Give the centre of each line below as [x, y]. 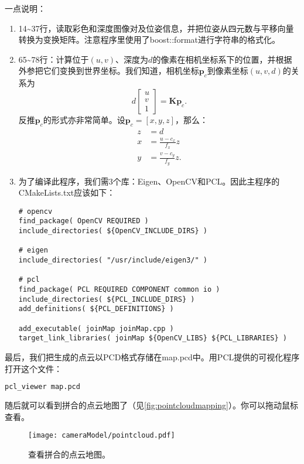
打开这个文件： [33, 368]
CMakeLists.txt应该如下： [67, 192]
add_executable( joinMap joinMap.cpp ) [96, 328]
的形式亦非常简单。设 [84, 119]
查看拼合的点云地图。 [69, 454]
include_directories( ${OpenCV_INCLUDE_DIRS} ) [113, 231]
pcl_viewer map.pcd [42, 387]
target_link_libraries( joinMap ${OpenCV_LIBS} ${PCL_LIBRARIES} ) [153, 338]
